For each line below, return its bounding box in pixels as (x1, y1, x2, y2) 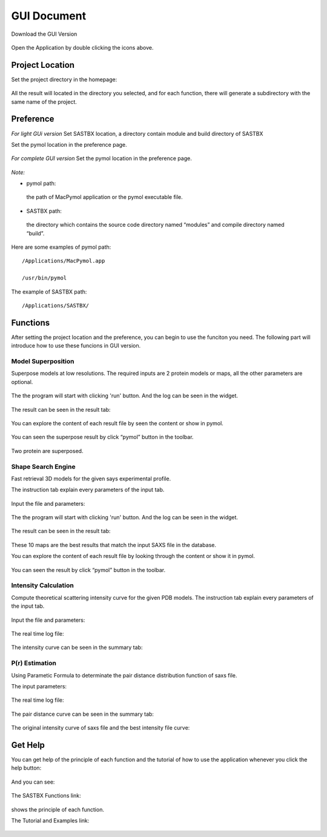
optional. (11, 378, 33, 385)
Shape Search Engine (11, 462, 76, 471)
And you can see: (11, 778, 55, 785)
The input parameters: (11, 682, 67, 690)
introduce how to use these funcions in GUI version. (11, 342, 141, 349)
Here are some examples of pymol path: (11, 243, 111, 251)
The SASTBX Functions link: (11, 792, 81, 799)
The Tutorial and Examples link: (11, 816, 90, 824)
